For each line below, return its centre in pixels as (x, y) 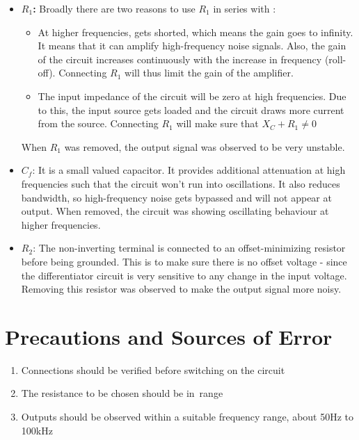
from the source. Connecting (98, 123)
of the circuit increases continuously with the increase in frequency (180, 59)
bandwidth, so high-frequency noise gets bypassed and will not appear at (176, 197)
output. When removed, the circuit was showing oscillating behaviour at (175, 211)
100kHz (37, 430)
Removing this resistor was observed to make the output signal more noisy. (181, 289)
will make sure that (217, 123)
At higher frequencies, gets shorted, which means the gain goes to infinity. (196, 32)
